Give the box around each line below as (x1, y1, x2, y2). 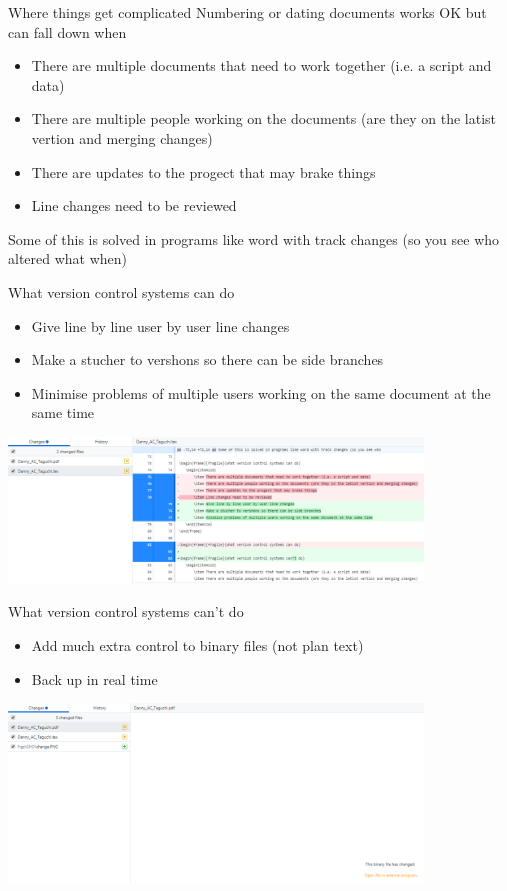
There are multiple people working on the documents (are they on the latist (31, 108, 497, 129)
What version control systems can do (8, 281, 235, 302)
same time (31, 402, 95, 423)
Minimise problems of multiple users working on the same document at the (31, 382, 491, 403)
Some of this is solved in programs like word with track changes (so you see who (8, 228, 500, 249)
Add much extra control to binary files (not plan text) (31, 635, 364, 656)
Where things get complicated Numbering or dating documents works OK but (8, 2, 487, 22)
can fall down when (8, 21, 127, 42)
